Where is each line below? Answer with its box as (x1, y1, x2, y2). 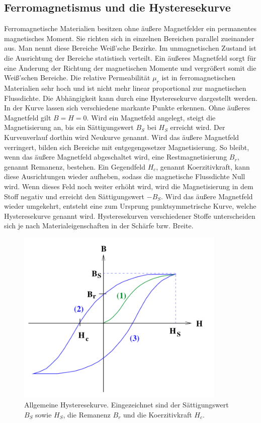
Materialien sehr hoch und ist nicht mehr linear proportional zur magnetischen (4, 82, 246, 93)
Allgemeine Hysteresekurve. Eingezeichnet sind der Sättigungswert (24, 399, 229, 410)
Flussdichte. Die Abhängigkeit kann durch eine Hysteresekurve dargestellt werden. (4, 92, 257, 103)
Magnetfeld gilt (4, 112, 51, 122)
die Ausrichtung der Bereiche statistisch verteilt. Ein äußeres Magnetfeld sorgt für (4, 52, 256, 63)
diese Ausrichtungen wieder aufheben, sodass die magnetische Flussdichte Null (4, 171, 245, 182)
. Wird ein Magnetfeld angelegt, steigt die (86, 112, 216, 122)
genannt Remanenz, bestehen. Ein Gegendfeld (4, 161, 145, 172)
